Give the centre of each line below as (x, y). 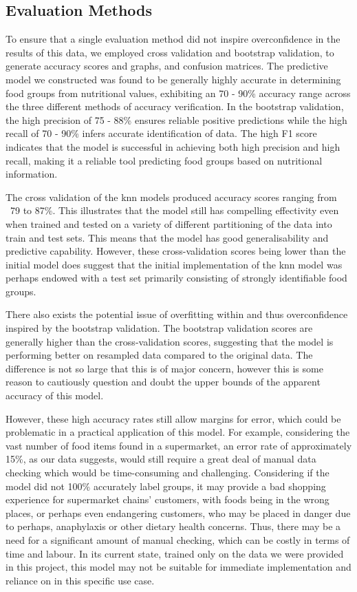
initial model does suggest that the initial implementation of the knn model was (174, 264)
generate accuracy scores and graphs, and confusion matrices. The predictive (167, 66)
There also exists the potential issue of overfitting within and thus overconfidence (177, 314)
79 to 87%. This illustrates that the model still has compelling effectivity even (174, 210)
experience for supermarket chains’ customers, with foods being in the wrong (167, 499)
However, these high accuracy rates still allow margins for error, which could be (173, 418)
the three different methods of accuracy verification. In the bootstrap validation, (175, 106)
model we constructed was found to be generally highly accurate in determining (173, 79)
